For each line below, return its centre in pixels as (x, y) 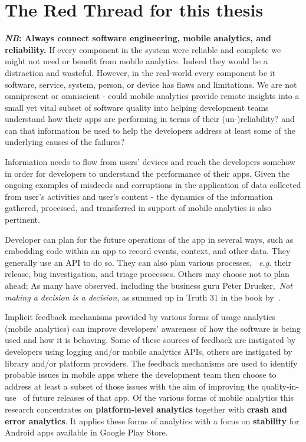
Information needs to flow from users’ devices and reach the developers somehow (150, 162)
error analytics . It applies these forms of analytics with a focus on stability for (152, 420)
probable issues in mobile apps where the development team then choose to (141, 375)
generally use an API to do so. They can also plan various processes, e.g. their (148, 262)
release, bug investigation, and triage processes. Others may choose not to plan (147, 274)
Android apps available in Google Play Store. (86, 432)
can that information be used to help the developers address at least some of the (150, 130)
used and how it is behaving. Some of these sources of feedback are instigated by (150, 340)
